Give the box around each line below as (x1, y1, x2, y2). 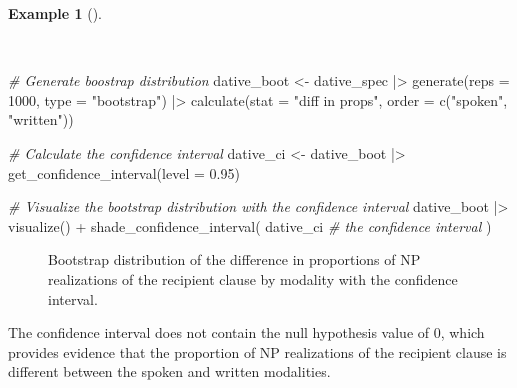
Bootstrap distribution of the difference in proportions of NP (48, 249, 421, 270)
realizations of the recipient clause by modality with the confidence (48, 268, 458, 289)
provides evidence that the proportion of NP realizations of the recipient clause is (8, 341, 507, 362)
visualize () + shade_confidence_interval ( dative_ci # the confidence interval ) (8, 215, 492, 236)
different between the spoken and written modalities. (8, 361, 331, 382)
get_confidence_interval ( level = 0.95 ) (8, 162, 240, 183)
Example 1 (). (8, 3, 102, 23)
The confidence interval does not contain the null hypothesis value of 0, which (8, 322, 485, 343)
